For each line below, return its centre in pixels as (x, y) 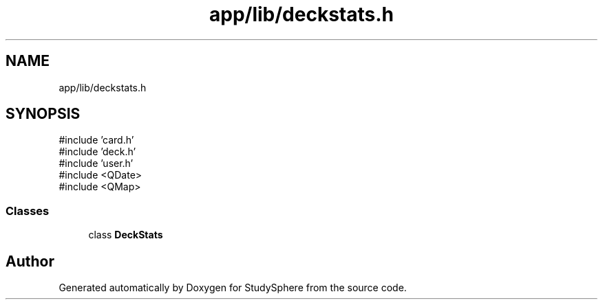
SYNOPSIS (43, 114)
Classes (28, 211)
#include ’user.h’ (96, 163)
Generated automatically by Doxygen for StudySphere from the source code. (233, 288)
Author (30, 261)
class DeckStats (126, 235)
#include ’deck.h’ (97, 152)
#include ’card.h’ (96, 140)
